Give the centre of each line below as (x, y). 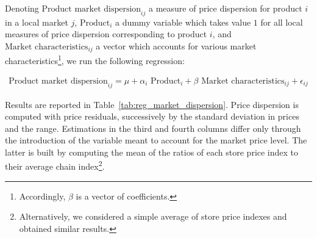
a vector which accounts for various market (176, 45)
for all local (282, 22)
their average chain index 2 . (55, 165)
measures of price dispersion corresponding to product (106, 34)
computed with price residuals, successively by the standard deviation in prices (152, 116)
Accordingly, (42, 196)
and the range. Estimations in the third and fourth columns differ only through (153, 128)
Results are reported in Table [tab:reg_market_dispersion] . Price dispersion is (152, 104)
